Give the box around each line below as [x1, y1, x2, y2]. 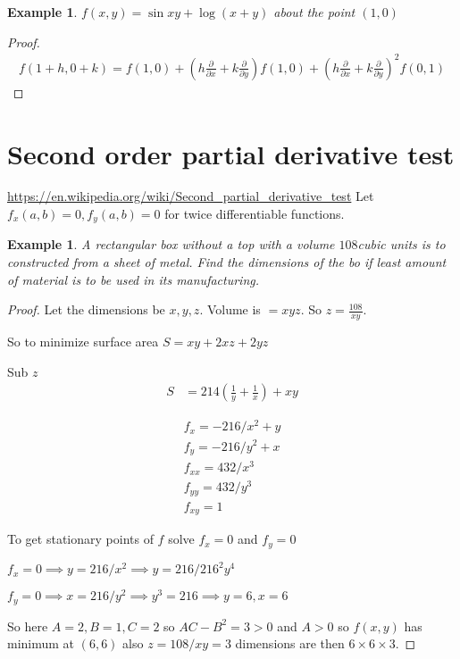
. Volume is [199, 300, 261, 319]
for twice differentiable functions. [164, 204, 345, 223]
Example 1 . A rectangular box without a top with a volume [7, 235, 335, 254]
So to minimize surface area [7, 332, 159, 351]
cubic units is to [357, 235, 446, 254]
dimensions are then [235, 634, 345, 653]
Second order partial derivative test [7, 135, 455, 171]
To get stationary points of [7, 530, 154, 548]
